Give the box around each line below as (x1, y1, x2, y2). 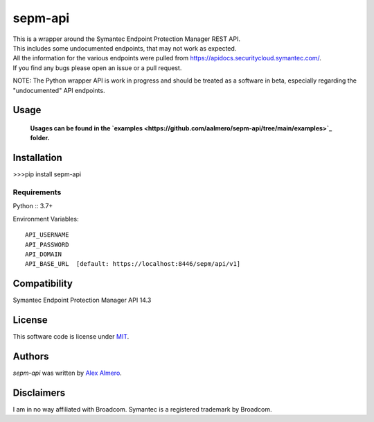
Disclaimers (12, 387, 66, 398)
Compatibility (12, 278, 73, 289)
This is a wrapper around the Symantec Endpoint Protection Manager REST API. (12, 35, 241, 43)
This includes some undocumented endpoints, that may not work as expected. (12, 44, 237, 52)
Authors (12, 351, 49, 362)
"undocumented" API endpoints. (12, 86, 105, 94)
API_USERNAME (25, 231, 69, 239)
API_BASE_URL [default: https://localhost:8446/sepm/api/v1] (25, 260, 241, 268)
